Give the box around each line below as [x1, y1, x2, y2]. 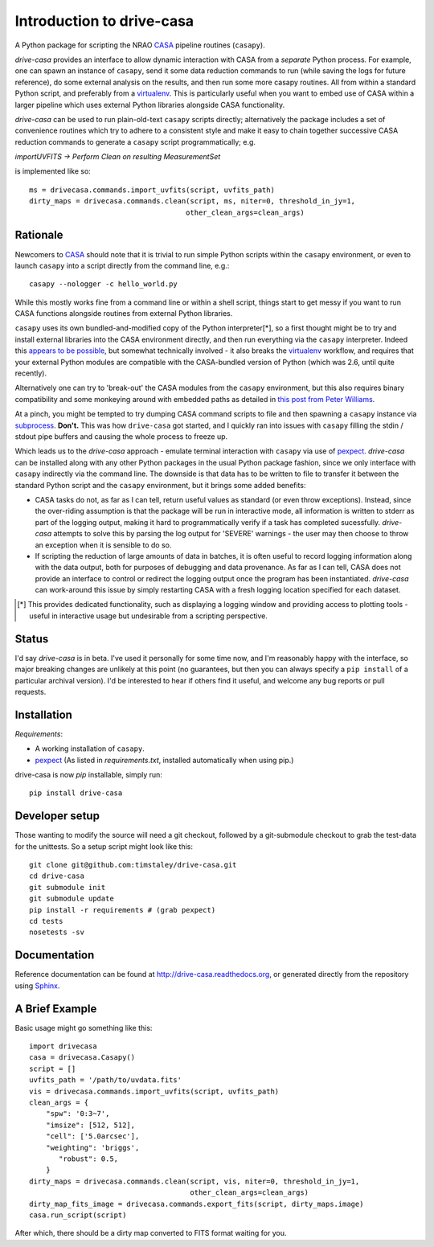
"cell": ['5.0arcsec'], [45, 1132, 140, 1141]
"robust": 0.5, [59, 1154, 119, 1163]
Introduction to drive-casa [14, 12, 194, 30]
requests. [14, 687, 47, 696]
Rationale [14, 228, 63, 242]
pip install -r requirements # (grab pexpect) [29, 905, 216, 914]
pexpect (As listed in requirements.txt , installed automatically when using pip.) [35, 755, 294, 765]
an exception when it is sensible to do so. [35, 539, 172, 550]
